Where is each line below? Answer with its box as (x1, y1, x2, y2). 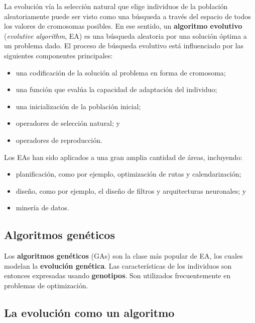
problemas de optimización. (4, 280, 88, 290)
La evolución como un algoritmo (4, 304, 175, 320)
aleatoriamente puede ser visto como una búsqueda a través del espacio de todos (4, 11, 251, 21)
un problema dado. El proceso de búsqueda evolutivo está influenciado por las (4, 40, 244, 51)
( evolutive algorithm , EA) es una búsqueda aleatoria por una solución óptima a (4, 30, 247, 41)
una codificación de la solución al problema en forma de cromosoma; (16, 67, 226, 77)
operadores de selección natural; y (16, 118, 120, 128)
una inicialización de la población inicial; (16, 101, 141, 111)
